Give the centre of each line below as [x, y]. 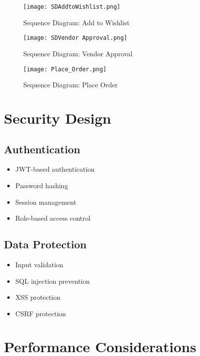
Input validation [39, 264]
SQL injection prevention [53, 281]
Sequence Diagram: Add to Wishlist [77, 22]
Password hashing [42, 185]
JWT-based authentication [55, 169]
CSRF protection [41, 313]
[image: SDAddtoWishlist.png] [72, 7]
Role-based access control [53, 218]
